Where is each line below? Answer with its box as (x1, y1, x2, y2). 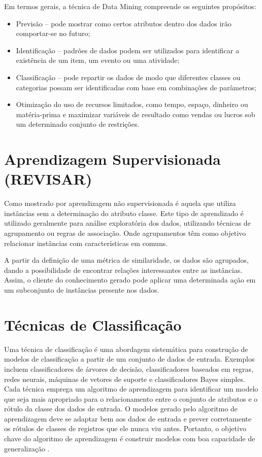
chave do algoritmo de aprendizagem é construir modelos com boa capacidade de (4, 433, 255, 444)
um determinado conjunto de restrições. (16, 119, 140, 129)
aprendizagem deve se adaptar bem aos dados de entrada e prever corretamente (4, 413, 251, 424)
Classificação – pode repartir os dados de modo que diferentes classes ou (16, 72, 241, 82)
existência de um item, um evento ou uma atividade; (16, 55, 180, 65)
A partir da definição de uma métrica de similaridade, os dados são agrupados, (4, 255, 249, 265)
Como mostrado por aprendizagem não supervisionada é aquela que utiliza (4, 198, 236, 208)
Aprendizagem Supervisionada (4, 149, 221, 169)
